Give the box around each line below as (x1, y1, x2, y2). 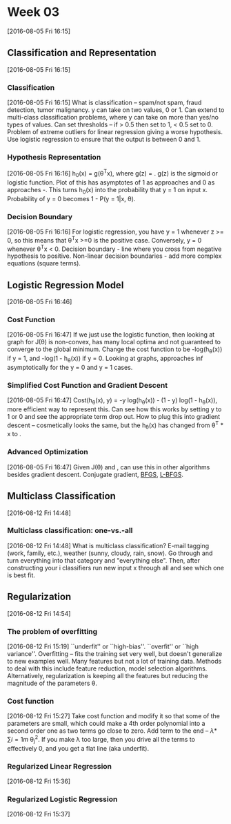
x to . (7, 430, 22, 438)
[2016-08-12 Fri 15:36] (7, 777, 71, 785)
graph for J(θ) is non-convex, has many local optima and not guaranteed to (7, 338, 221, 346)
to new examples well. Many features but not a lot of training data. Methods (7, 657, 222, 665)
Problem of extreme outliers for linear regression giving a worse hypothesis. (7, 128, 223, 136)
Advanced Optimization (7, 447, 88, 457)
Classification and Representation (7, 47, 157, 59)
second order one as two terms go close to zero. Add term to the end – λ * (7, 727, 217, 735)
